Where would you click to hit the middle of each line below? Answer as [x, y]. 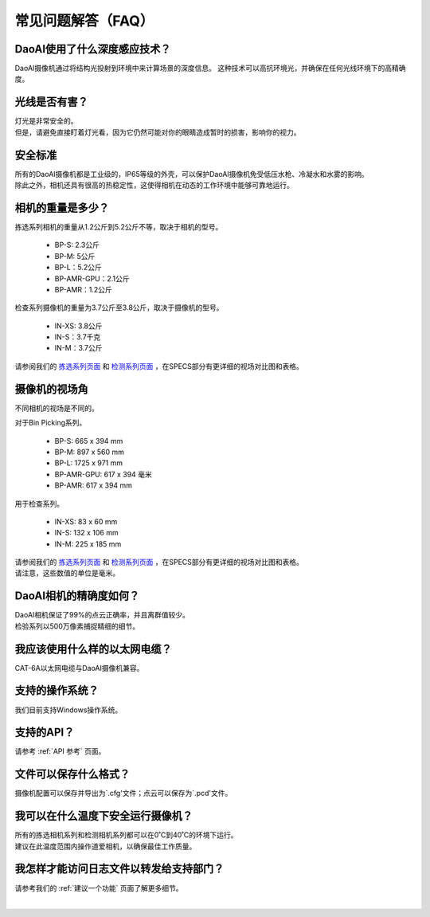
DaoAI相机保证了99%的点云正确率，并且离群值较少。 [102, 615]
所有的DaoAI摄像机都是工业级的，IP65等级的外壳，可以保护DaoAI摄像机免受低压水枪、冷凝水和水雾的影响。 [192, 174]
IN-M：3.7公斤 [78, 348]
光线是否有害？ [51, 102]
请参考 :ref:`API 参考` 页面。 [60, 751]
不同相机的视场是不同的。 [57, 408]
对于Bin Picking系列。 [51, 423]
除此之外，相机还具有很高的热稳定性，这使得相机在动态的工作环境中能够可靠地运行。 [154, 185]
